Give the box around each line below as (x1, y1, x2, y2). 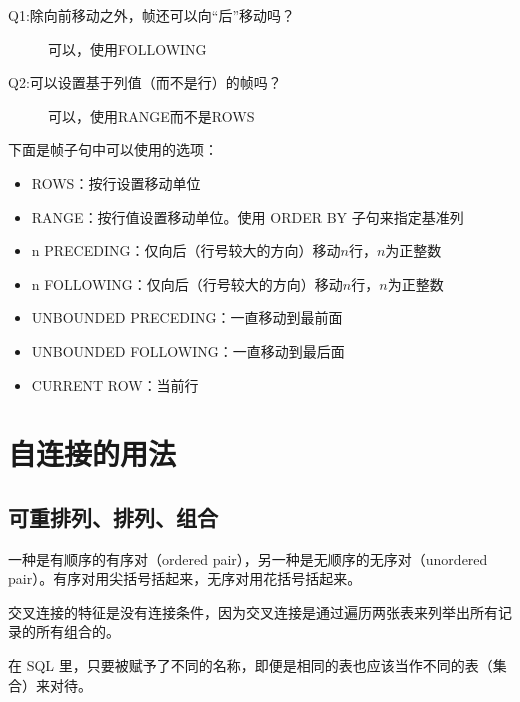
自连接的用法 (8, 433, 177, 474)
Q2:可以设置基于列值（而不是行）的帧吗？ (8, 72, 282, 93)
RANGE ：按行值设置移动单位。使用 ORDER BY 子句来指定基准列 (31, 206, 464, 227)
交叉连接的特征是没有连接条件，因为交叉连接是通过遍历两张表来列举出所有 (8, 601, 498, 622)
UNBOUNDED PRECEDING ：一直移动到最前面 (31, 307, 343, 328)
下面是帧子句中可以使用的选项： (8, 139, 218, 160)
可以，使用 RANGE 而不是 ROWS (48, 105, 255, 126)
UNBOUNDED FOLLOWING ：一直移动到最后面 (31, 340, 345, 361)
